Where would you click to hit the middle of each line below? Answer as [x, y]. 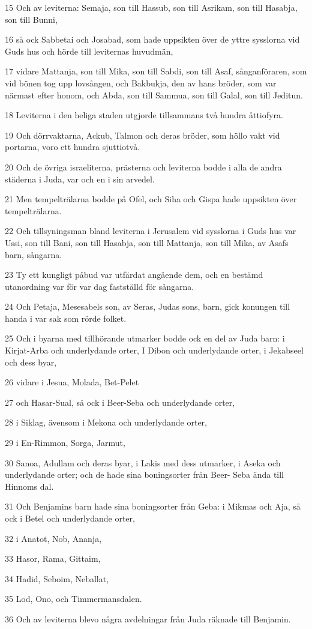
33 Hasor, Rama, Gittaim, [53, 558]
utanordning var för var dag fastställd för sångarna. [100, 286]
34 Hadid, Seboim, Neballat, [57, 578]
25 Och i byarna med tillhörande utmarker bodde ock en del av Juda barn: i [145, 338]
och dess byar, [31, 362]
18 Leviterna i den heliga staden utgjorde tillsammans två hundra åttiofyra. [144, 115]
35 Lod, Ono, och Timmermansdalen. [73, 599]
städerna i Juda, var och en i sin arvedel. [80, 179]
